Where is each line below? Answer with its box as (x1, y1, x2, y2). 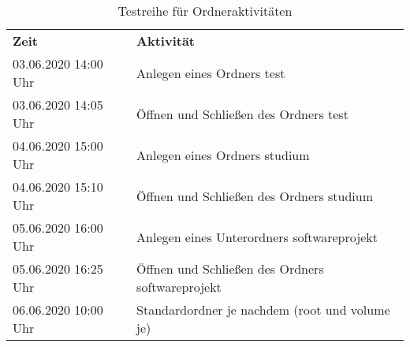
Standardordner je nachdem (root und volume (136, 300, 390, 319)
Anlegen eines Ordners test (136, 63, 285, 82)
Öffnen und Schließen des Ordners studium (136, 186, 374, 205)
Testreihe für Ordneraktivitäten (117, 2, 293, 20)
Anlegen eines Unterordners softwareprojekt (136, 227, 378, 246)
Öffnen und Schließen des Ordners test (136, 104, 348, 123)
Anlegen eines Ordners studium (136, 145, 310, 164)
